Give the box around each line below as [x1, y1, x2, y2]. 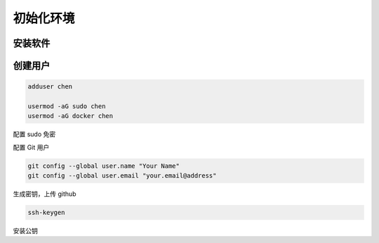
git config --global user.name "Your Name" [27, 162, 180, 170]
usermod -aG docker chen [27, 112, 114, 120]
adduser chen [27, 83, 73, 91]
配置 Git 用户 [13, 143, 50, 151]
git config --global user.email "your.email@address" [27, 172, 217, 180]
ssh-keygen [27, 209, 65, 217]
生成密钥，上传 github [13, 190, 77, 198]
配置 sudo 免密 [13, 130, 56, 138]
